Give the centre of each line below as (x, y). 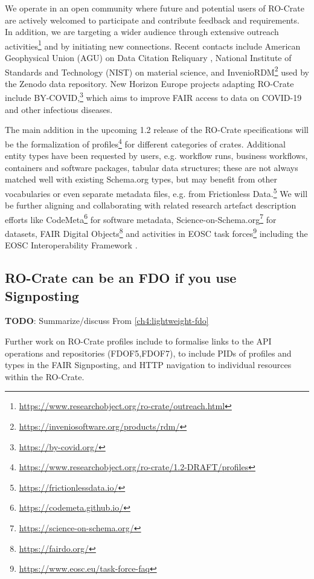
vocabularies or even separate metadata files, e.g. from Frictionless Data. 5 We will (156, 192)
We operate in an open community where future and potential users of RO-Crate (155, 8)
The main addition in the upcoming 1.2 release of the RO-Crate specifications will (157, 130)
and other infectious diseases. (59, 109)
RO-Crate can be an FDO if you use (121, 278)
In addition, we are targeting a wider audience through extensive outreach (142, 32)
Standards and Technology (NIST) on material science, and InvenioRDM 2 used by (157, 71)
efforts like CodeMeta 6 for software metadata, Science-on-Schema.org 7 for (141, 218)
